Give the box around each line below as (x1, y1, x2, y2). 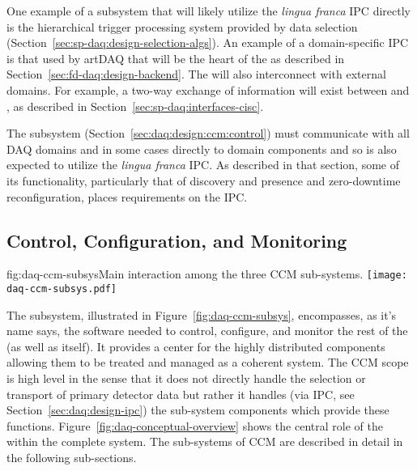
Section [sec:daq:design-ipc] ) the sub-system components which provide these (6, 401, 389, 418)
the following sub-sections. (6, 448, 137, 465)
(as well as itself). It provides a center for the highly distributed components (6, 337, 385, 354)
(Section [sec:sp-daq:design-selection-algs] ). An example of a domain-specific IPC (6, 34, 409, 51)
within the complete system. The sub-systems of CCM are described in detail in (6, 433, 403, 450)
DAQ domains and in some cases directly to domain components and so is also (6, 140, 397, 157)
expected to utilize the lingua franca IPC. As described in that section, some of (6, 156, 400, 173)
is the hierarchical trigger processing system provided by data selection (6, 18, 358, 35)
